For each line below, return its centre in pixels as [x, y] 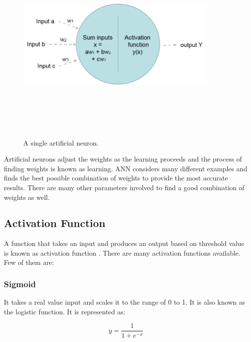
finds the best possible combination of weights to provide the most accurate [116, 178]
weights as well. [27, 197]
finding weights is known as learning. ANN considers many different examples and [126, 168]
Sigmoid [20, 284]
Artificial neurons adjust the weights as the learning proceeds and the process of [123, 159]
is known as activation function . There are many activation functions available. [122, 252]
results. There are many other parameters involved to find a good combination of [124, 187]
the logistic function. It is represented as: [65, 311]
